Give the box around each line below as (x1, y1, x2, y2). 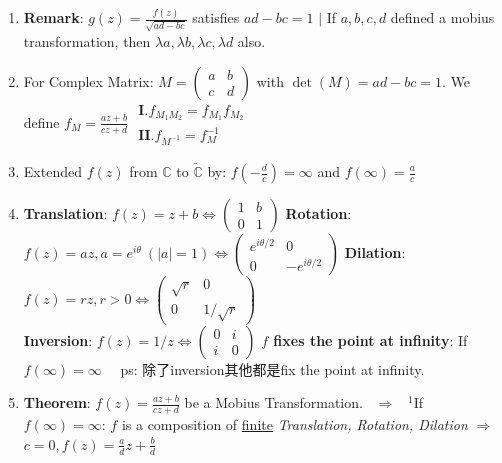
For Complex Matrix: (23, 70, 154, 91)
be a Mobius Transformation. (184, 392, 363, 413)
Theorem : (23, 392, 91, 413)
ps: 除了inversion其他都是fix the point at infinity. (120, 358, 425, 379)
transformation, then (23, 31, 151, 52)
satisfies (192, 7, 240, 28)
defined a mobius (390, 7, 495, 28)
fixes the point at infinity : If (273, 329, 468, 350)
